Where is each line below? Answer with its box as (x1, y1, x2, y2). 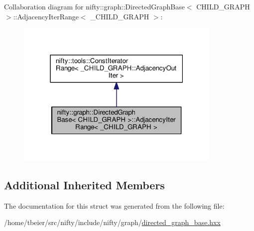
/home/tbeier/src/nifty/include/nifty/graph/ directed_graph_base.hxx (4, 217, 221, 228)
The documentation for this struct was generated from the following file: (4, 200, 225, 211)
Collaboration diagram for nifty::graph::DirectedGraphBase (4, 1, 185, 11)
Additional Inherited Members (4, 177, 165, 192)
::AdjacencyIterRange (13, 11, 79, 21)
